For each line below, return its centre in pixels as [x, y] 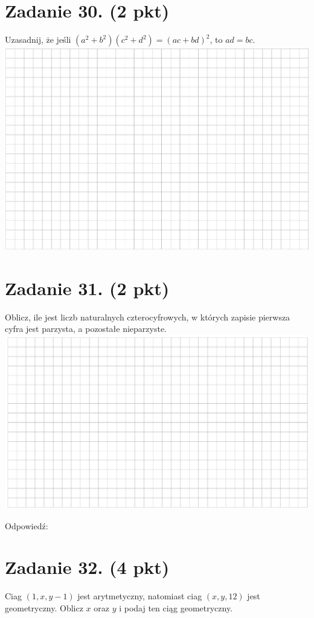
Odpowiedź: [27, 525]
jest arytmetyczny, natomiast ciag [140, 596]
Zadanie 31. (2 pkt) [87, 288]
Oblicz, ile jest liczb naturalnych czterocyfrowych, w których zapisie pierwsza [148, 317]
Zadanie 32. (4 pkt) [87, 567]
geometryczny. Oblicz [44, 607]
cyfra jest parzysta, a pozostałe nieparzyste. [86, 329]
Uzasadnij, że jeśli [38, 40]
